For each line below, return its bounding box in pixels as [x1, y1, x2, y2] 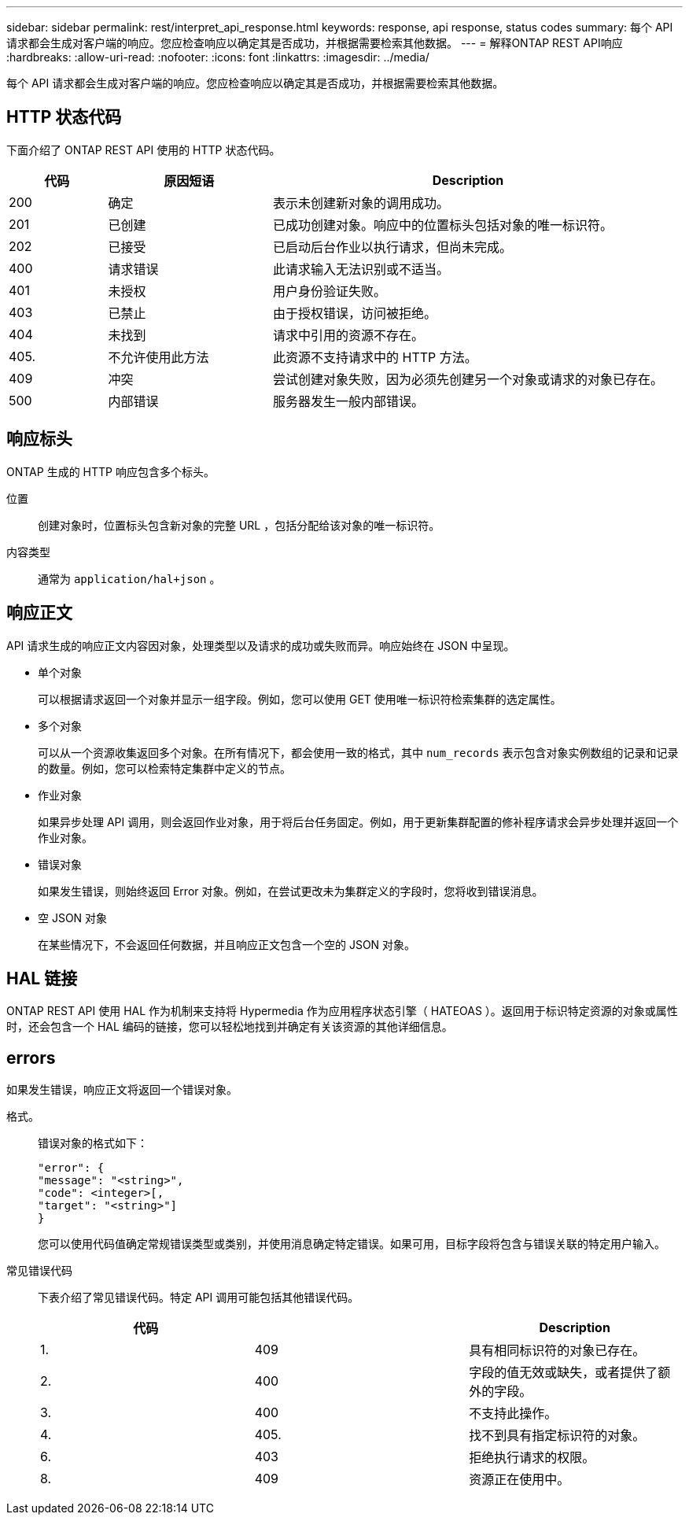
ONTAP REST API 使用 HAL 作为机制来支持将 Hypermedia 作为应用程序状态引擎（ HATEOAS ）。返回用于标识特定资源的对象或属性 [6, 1004, 678, 1018]
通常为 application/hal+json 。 [38, 571, 221, 585]
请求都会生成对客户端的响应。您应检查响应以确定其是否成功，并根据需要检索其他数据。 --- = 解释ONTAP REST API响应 [6, 36, 623, 50]
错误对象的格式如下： [38, 1136, 148, 1150]
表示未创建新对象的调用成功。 [273, 194, 450, 211]
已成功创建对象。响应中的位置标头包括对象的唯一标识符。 [273, 216, 613, 233]
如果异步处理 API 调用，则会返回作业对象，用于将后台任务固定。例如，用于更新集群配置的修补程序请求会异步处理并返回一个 [38, 814, 679, 829]
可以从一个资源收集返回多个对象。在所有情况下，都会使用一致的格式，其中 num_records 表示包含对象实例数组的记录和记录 [38, 745, 679, 759]
